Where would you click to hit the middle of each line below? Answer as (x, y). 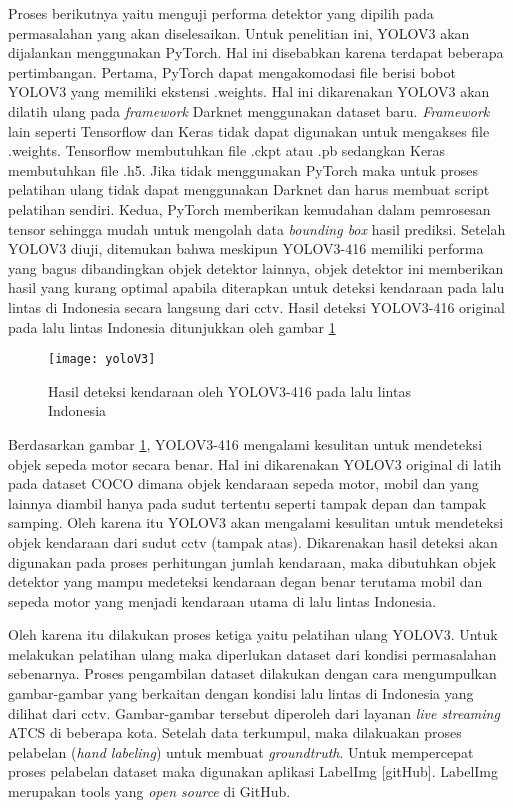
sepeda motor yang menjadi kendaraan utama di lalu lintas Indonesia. (222, 600)
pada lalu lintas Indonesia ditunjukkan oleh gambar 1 (172, 326)
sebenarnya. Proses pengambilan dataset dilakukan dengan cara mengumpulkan (252, 673)
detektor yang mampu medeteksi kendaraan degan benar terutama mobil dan (245, 581)
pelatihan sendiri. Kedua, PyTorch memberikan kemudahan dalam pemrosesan (249, 208)
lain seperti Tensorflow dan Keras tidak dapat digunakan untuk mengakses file (249, 130)
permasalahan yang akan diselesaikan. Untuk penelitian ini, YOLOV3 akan (239, 32)
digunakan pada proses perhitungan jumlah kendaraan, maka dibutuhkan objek (252, 561)
